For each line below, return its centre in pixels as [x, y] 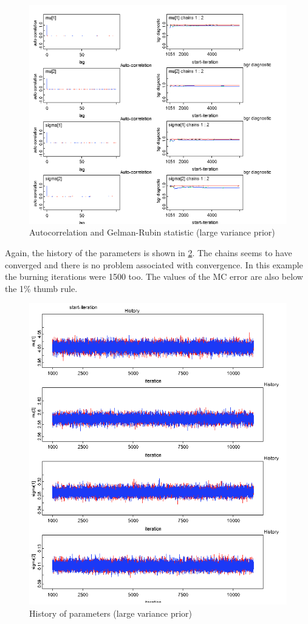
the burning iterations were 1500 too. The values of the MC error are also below [154, 276]
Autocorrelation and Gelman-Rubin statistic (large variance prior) [152, 232]
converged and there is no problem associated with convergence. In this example [154, 264]
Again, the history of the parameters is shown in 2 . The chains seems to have [149, 252]
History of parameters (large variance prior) [111, 613]
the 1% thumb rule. [41, 288]
